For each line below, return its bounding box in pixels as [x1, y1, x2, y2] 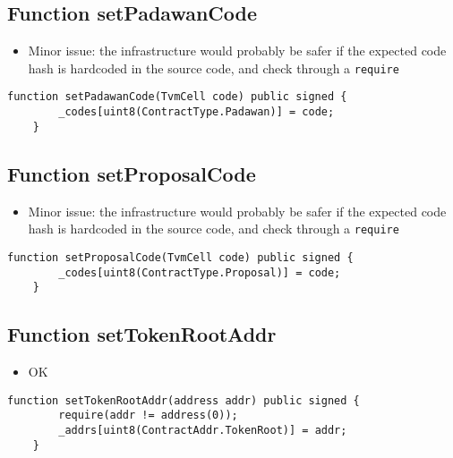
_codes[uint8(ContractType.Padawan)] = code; [58, 106, 335, 119]
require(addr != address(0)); [58, 409, 238, 422]
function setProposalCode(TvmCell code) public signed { [7, 250, 354, 264]
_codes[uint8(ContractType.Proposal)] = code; [58, 266, 341, 279]
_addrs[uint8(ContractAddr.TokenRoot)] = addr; [58, 423, 347, 437]
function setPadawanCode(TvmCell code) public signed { [7, 90, 347, 104]
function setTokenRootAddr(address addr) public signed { [7, 394, 360, 407]
